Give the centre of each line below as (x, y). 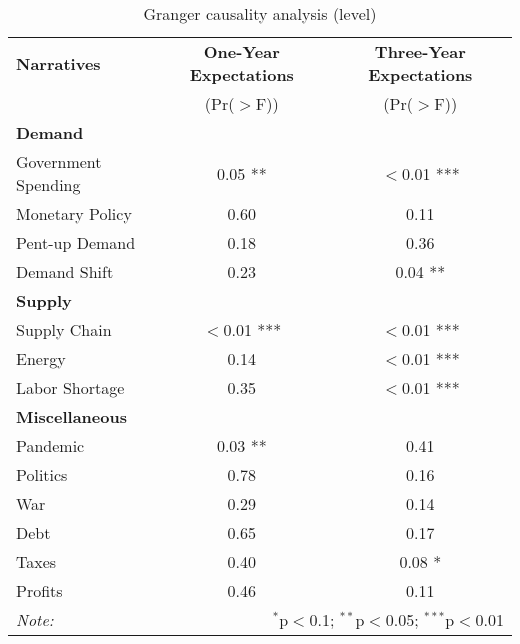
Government (59, 161)
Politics (42, 474)
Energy (41, 358)
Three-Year (420, 51)
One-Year (241, 51)
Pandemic (50, 445)
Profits (39, 590)
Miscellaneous (71, 416)
